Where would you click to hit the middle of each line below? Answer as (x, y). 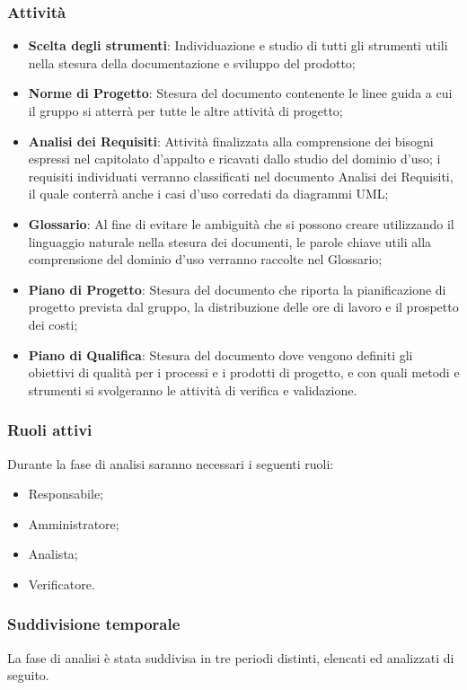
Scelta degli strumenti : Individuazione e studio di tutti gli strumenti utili (238, 45)
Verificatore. (62, 584)
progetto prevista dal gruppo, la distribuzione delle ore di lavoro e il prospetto (243, 307)
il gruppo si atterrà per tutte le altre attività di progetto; (185, 111)
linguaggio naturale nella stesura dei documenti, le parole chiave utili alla (230, 241)
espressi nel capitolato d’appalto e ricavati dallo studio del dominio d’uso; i (234, 159)
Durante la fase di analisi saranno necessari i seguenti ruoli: (171, 463)
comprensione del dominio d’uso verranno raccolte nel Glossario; (205, 259)
